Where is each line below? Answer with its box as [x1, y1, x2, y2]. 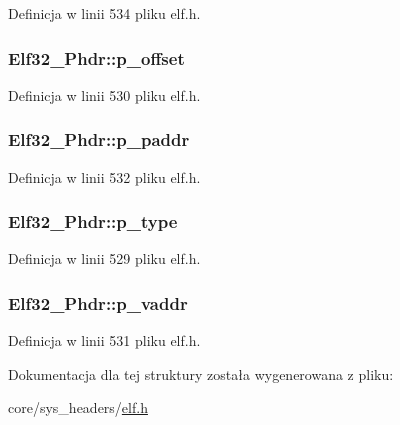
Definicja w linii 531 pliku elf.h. [8, 330, 201, 351]
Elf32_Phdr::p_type [8, 209, 178, 234]
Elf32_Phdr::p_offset [8, 45, 185, 70]
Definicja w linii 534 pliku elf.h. [8, 3, 201, 23]
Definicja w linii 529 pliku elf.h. [8, 248, 201, 269]
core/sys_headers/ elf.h [8, 397, 148, 418]
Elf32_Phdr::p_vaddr [8, 290, 188, 315]
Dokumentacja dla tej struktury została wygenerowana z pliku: [8, 363, 394, 384]
